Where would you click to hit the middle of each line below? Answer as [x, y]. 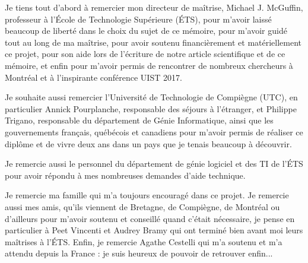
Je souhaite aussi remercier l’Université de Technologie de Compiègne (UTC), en [151, 97]
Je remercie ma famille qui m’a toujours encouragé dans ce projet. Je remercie [147, 195]
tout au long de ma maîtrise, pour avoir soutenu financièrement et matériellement [153, 42]
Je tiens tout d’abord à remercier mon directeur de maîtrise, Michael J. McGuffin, [154, 7]
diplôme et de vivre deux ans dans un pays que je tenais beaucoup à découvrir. [148, 143]
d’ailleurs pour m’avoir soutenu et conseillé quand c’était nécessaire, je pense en [150, 218]
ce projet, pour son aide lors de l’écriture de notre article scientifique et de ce [145, 54]
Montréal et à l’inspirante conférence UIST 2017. [93, 77]
